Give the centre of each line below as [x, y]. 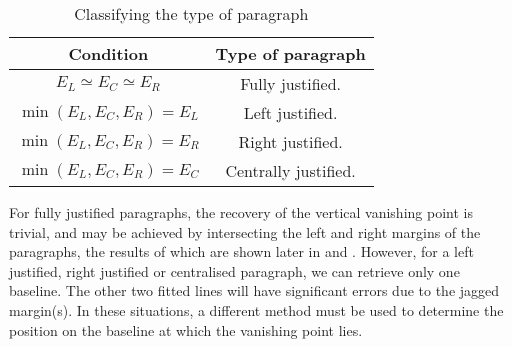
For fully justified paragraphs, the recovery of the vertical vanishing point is [241, 212]
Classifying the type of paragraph [191, 13]
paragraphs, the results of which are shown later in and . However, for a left [241, 251]
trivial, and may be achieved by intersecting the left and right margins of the [245, 231]
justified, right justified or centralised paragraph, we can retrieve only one [234, 270]
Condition [108, 53]
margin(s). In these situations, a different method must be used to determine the [256, 309]
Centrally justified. [290, 170]
